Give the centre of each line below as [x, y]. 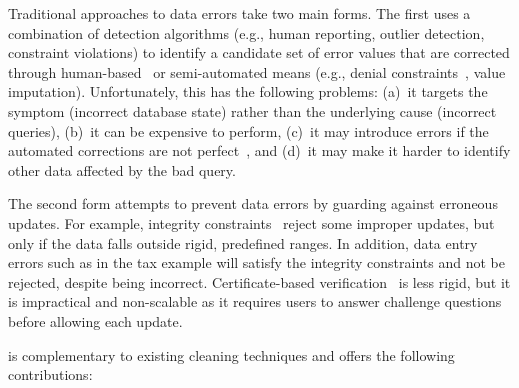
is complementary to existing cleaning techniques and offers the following [231, 354]
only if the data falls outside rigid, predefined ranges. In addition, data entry [243, 242]
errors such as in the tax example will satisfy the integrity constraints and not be [256, 262]
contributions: [50, 374]
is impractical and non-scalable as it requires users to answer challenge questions [255, 301]
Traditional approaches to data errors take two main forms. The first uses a [239, 13]
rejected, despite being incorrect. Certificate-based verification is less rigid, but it [259, 281]
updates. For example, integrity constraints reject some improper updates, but [251, 222]
